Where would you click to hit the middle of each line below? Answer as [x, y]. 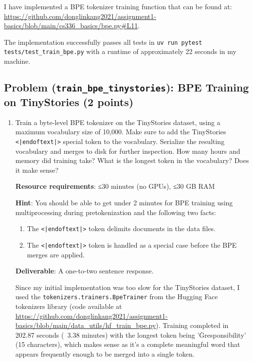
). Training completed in [192, 325]
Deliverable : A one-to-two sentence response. [84, 271]
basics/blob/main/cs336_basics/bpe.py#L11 [71, 26]
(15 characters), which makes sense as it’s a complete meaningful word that [128, 344]
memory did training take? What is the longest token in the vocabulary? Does [132, 160]
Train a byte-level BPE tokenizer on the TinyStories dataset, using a [118, 122]
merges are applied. [56, 254]
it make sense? [37, 170]
